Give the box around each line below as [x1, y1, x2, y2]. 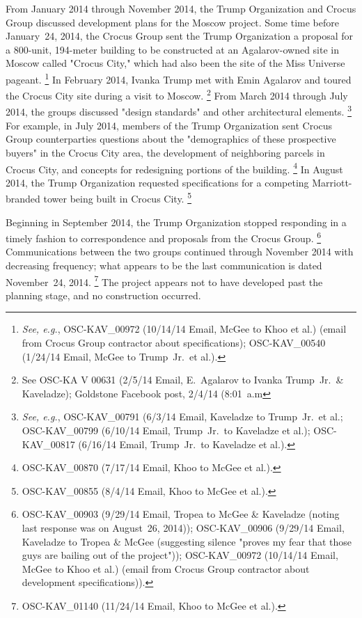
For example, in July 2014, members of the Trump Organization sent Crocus [6, 118, 333, 132]
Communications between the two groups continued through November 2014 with [6, 244, 354, 259]
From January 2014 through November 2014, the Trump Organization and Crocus [6, 1, 356, 15]
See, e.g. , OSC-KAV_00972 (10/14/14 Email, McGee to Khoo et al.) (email [22, 322, 347, 336]
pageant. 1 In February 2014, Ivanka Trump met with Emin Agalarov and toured [6, 70, 352, 86]
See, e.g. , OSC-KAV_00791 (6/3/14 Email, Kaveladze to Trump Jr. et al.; [22, 409, 343, 424]
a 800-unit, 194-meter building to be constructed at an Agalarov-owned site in [6, 42, 339, 56]
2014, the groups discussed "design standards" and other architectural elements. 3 [6, 102, 352, 119]
